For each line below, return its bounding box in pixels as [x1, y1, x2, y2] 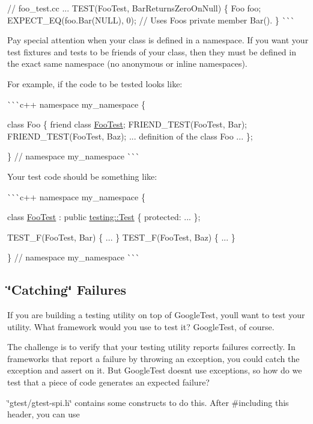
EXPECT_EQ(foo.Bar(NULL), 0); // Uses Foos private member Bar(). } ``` [7, 13, 295, 26]
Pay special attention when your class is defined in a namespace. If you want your [7, 34, 309, 46]
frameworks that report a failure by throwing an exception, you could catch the [7, 352, 300, 364]
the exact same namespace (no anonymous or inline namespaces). [7, 57, 248, 70]
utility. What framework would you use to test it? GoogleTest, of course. [7, 320, 275, 333]
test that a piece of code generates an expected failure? [7, 376, 210, 389]
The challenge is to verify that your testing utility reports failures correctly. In [7, 340, 296, 353]
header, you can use [7, 408, 80, 420]
